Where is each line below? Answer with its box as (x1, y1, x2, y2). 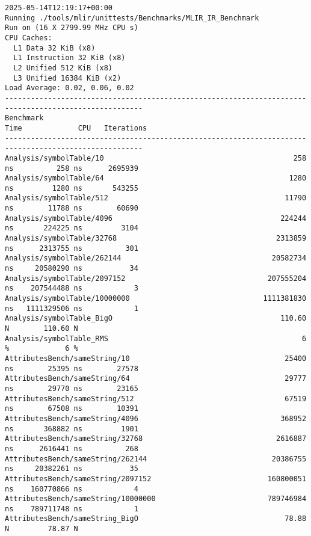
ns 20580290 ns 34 (5, 264, 138, 273)
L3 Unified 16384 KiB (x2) (13, 73, 122, 82)
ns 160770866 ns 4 (5, 484, 138, 493)
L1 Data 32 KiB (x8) (13, 43, 96, 52)
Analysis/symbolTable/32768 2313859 (5, 234, 307, 243)
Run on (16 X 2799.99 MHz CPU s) (5, 23, 138, 32)
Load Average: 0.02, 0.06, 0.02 (5, 84, 134, 93)
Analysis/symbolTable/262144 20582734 (5, 254, 307, 263)
